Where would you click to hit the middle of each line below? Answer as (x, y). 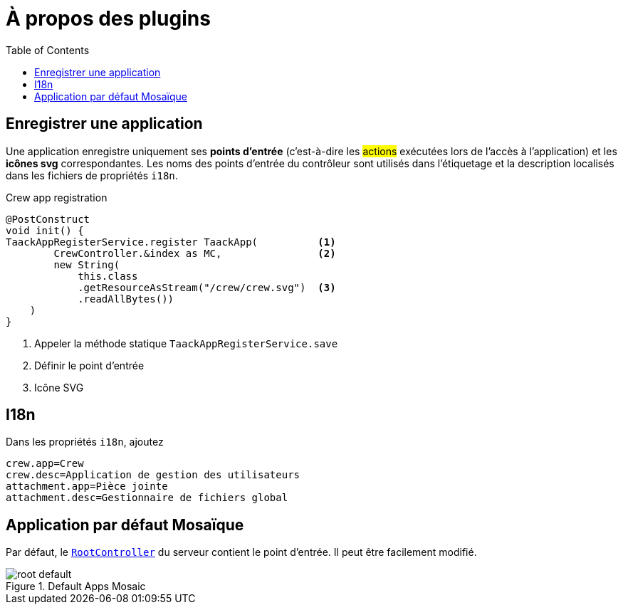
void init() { (45, 230)
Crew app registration (57, 197)
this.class (108, 276)
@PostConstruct (48, 219)
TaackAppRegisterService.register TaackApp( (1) (171, 242)
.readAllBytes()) (126, 299)
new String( (87, 264)
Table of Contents (48, 50)
